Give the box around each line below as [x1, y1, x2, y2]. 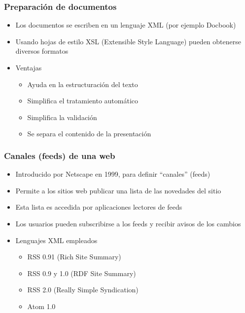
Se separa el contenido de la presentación [27, 128, 151, 139]
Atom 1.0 [27, 301, 56, 311]
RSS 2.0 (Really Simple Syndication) [27, 284, 139, 295]
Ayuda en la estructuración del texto [27, 79, 138, 89]
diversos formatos [15, 46, 69, 56]
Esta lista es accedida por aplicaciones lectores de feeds [15, 202, 182, 212]
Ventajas [15, 63, 42, 72]
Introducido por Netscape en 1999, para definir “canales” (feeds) [15, 169, 210, 179]
